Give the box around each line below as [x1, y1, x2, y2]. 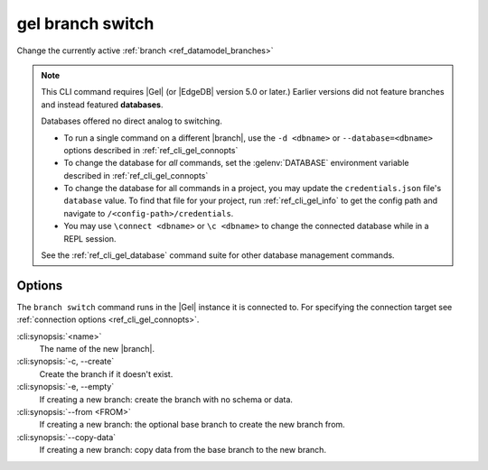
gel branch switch [16, 14, 155, 33]
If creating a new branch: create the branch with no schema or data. [39, 393, 294, 405]
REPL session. [63, 233, 117, 244]
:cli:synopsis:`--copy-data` [16, 431, 117, 442]
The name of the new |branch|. [39, 344, 155, 355]
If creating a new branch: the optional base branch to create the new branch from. [39, 419, 345, 430]
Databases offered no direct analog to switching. [41, 115, 223, 126]
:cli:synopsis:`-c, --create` [16, 356, 115, 367]
